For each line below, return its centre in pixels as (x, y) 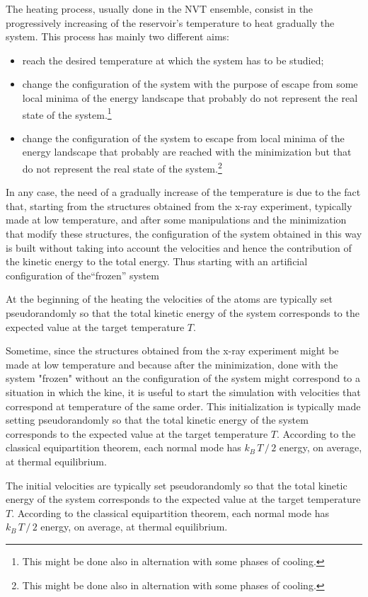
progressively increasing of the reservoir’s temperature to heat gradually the (170, 22)
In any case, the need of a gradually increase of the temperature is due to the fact (183, 192)
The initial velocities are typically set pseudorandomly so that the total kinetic (177, 485)
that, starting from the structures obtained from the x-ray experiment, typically (179, 205)
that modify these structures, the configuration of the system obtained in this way (184, 234)
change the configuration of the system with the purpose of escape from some (190, 84)
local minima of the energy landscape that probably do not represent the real (190, 97)
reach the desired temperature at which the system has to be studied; (173, 60)
